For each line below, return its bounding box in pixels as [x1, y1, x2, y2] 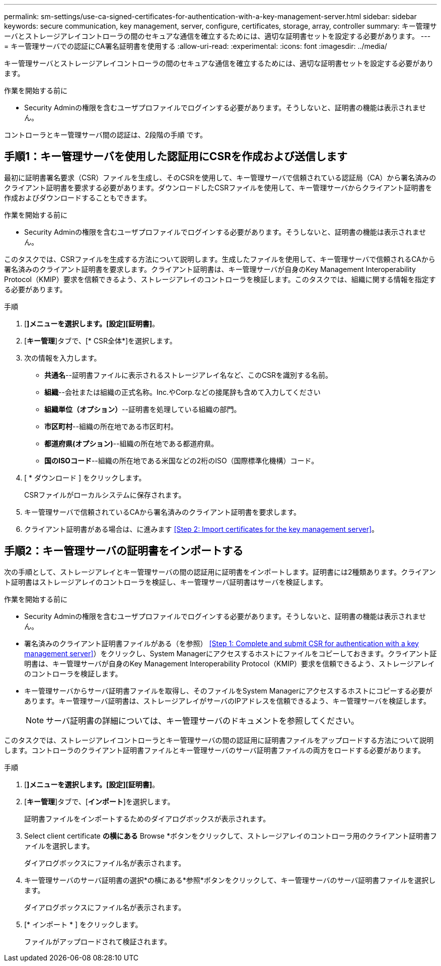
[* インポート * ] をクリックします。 [24, 920, 142, 929]
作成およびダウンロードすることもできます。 [4, 193, 152, 202]
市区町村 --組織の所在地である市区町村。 [44, 422, 178, 431]
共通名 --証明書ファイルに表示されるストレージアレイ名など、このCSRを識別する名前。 [44, 370, 333, 379]
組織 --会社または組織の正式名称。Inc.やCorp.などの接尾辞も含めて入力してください [44, 387, 321, 396]
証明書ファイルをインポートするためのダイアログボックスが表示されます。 [24, 814, 270, 823]
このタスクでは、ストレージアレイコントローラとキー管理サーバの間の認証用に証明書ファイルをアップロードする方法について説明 [4, 735, 434, 744]
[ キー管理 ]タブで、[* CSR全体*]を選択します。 [24, 336, 177, 345]
